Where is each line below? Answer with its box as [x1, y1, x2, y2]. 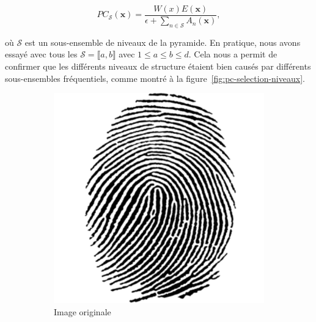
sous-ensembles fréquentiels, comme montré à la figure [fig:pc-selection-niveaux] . [5, 71, 305, 84]
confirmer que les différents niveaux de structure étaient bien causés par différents [5, 60, 311, 73]
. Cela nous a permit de [188, 48, 277, 60]
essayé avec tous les [5, 48, 78, 60]
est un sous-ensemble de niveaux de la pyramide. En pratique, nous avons [24, 35, 301, 48]
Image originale [54, 305, 111, 318]
